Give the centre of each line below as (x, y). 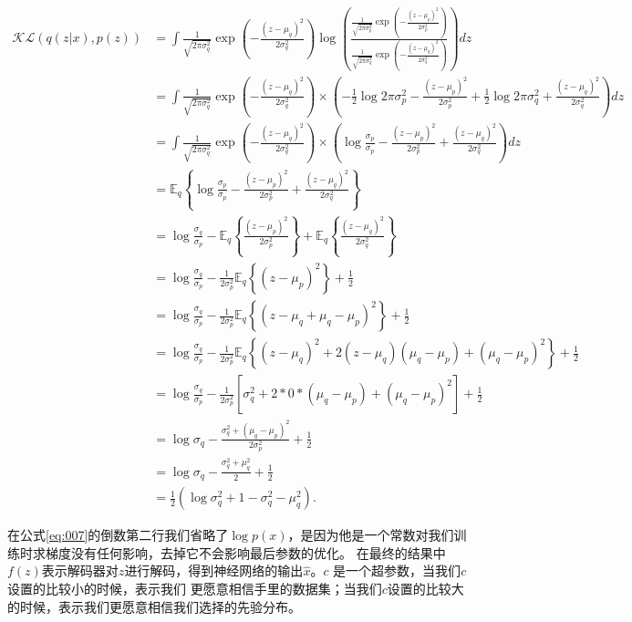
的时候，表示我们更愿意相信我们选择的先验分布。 (154, 606)
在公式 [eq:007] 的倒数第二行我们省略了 (118, 535)
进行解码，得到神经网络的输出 (214, 570)
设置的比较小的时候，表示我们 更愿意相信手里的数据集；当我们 (195, 588)
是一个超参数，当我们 (397, 570)
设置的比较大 (425, 588)
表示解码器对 (80, 570)
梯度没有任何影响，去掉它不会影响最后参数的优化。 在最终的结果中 (245, 552)
